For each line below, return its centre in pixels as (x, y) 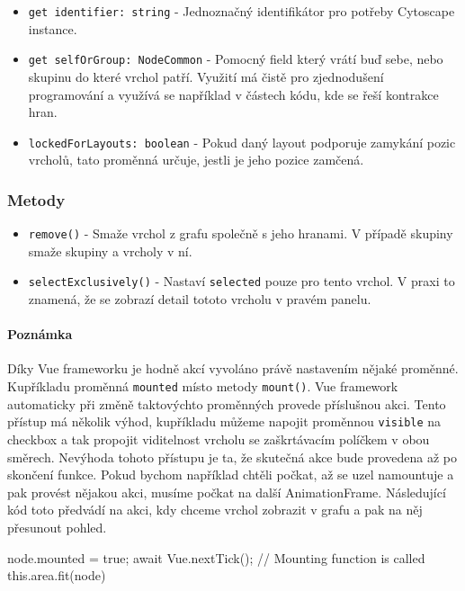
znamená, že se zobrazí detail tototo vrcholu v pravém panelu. (200, 299)
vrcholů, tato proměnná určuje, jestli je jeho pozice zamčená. (196, 160)
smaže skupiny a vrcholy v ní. (110, 251)
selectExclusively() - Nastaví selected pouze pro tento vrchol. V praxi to (241, 281)
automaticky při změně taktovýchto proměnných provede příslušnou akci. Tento (227, 403)
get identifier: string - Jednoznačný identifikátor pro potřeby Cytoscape (241, 11)
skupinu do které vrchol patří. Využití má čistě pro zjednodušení (206, 76)
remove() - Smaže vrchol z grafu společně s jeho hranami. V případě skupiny (241, 233)
